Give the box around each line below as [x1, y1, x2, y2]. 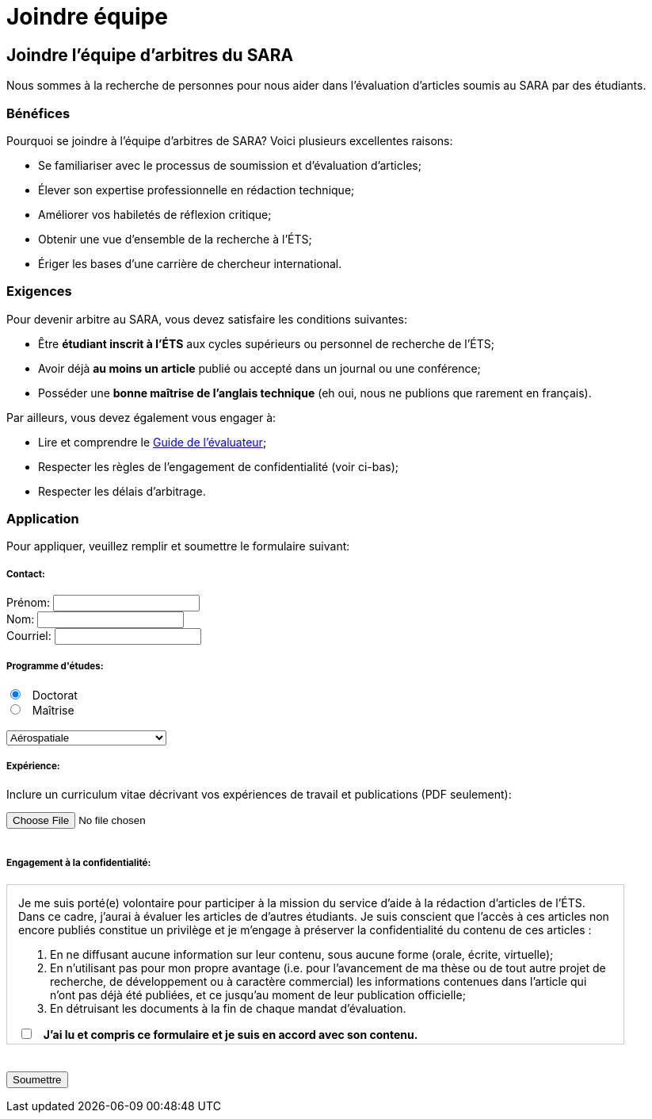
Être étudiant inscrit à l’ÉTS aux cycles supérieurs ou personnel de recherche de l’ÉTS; [38, 336, 494, 351]
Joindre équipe [6, 3, 168, 30]
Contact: [6, 568, 45, 580]
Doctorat [32, 688, 78, 702]
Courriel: [6, 629, 51, 643]
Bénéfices [6, 105, 71, 121]
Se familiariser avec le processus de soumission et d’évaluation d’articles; [38, 158, 421, 172]
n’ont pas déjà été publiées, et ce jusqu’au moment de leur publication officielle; [50, 987, 466, 1002]
